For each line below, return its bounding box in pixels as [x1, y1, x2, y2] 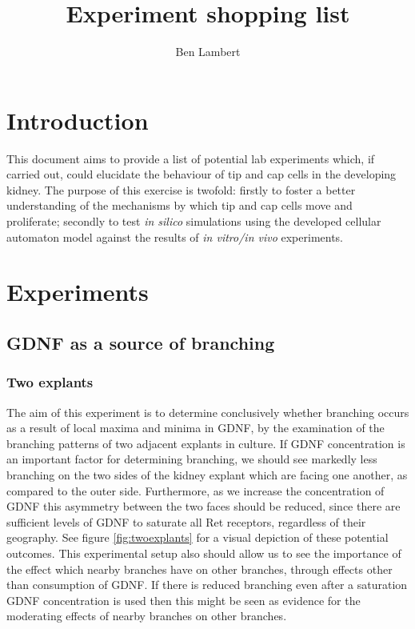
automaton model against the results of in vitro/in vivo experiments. [6, 228, 344, 245]
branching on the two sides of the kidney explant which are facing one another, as [6, 466, 408, 483]
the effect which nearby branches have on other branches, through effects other [6, 560, 393, 577]
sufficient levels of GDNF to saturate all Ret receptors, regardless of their [6, 513, 366, 530]
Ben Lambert [175, 43, 241, 60]
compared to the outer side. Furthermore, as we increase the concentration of [6, 482, 385, 499]
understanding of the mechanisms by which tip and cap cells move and [6, 197, 353, 214]
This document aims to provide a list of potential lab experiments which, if [6, 150, 375, 166]
